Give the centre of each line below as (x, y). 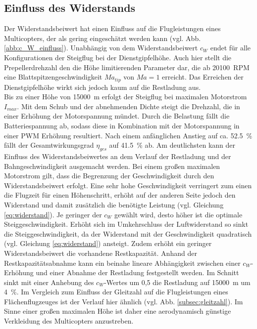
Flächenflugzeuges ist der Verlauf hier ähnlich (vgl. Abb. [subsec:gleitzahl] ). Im (124, 301)
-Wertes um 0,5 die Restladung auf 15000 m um (177, 282)
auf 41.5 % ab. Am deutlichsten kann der (172, 145)
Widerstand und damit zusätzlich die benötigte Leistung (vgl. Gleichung (114, 204)
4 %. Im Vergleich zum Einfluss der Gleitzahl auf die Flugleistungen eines (116, 292)
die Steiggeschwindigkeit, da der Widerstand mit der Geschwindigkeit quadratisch (128, 233)
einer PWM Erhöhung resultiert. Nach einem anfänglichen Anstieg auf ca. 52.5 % (128, 135)
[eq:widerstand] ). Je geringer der (53, 214)
